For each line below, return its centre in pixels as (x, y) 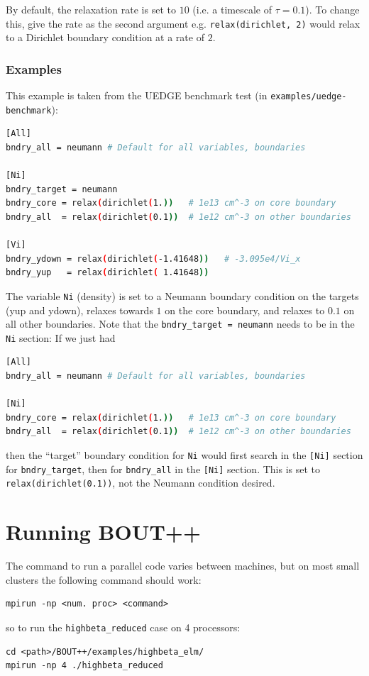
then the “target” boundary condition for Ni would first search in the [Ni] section (184, 455)
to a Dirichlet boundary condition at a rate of (105, 37)
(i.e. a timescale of (232, 9)
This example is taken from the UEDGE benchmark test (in (137, 95)
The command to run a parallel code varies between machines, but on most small (183, 566)
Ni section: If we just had (61, 337)
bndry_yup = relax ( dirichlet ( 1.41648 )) (108, 273)
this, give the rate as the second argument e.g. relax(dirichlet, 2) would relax (183, 23)
